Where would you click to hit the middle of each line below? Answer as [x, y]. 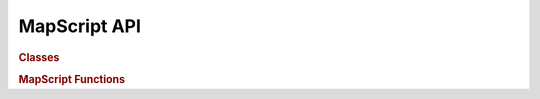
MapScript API [80, 26]
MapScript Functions [71, 79]
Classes [39, 57]
